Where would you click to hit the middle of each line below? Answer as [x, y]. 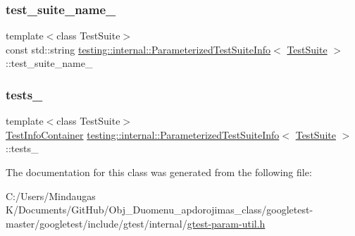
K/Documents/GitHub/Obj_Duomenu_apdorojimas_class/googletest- [160, 210]
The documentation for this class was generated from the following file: [159, 172]
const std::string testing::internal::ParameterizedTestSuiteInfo [138, 49]
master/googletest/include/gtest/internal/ [96, 223]
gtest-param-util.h [226, 223]
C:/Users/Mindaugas [51, 195]
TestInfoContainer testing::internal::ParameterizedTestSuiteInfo [143, 134]
